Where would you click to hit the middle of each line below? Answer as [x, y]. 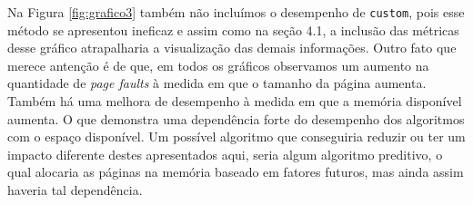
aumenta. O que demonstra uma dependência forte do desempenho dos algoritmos [236, 118]
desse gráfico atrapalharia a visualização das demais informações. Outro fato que [232, 48]
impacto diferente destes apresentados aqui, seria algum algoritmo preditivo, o [225, 154]
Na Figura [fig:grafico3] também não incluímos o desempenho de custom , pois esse [236, 12]
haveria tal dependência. [75, 190]
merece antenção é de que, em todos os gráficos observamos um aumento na [218, 65]
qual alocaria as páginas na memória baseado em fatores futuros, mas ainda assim [236, 172]
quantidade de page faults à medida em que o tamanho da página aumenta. [217, 83]
